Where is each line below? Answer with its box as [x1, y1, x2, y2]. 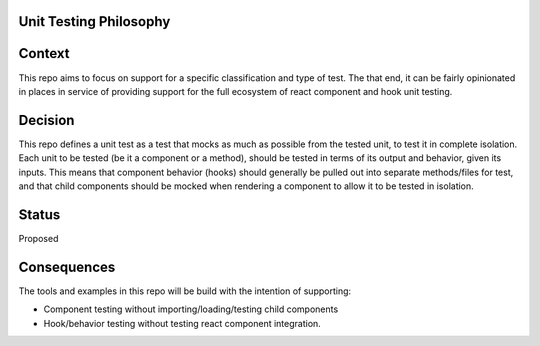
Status [18, 206, 61, 223]
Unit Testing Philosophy [18, 13, 171, 30]
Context [18, 45, 70, 62]
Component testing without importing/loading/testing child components [43, 303, 339, 315]
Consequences [18, 258, 116, 275]
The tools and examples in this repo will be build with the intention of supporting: [18, 285, 352, 297]
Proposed [18, 232, 59, 244]
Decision [18, 111, 75, 129]
